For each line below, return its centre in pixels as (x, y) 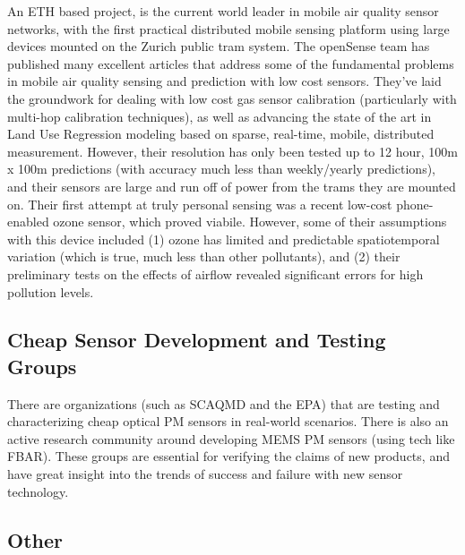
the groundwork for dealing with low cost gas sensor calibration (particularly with (232, 98)
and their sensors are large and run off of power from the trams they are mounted (232, 186)
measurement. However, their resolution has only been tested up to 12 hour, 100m (232, 151)
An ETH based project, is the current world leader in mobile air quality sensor (223, 11)
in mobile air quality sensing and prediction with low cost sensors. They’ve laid (224, 81)
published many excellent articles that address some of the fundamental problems (231, 63)
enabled (28, 222)
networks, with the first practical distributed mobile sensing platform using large (228, 28)
